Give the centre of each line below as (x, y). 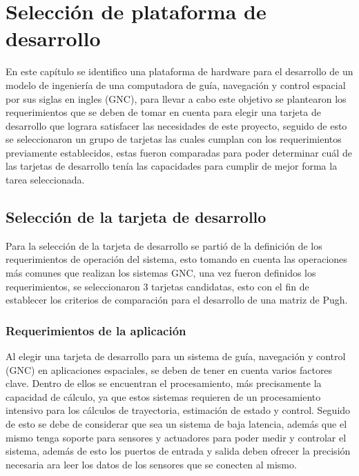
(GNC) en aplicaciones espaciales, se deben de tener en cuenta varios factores (169, 369)
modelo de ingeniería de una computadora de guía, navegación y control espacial (176, 85)
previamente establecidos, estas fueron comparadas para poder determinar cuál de (179, 152)
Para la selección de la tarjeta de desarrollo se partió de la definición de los (164, 245)
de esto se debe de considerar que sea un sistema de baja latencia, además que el (176, 424)
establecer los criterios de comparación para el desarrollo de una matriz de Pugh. (177, 300)
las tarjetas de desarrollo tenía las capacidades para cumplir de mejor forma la (172, 166)
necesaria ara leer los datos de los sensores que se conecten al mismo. (151, 464)
